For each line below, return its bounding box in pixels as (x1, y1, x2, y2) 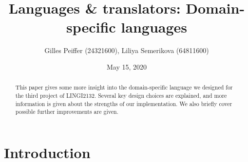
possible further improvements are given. (15, 108, 118, 116)
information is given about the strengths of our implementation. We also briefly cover (15, 99, 232, 108)
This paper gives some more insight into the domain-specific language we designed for (15, 83, 233, 91)
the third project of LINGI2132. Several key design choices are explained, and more (15, 91, 227, 99)
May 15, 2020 (106, 61, 147, 72)
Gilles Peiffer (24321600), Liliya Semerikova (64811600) (44, 45, 209, 55)
